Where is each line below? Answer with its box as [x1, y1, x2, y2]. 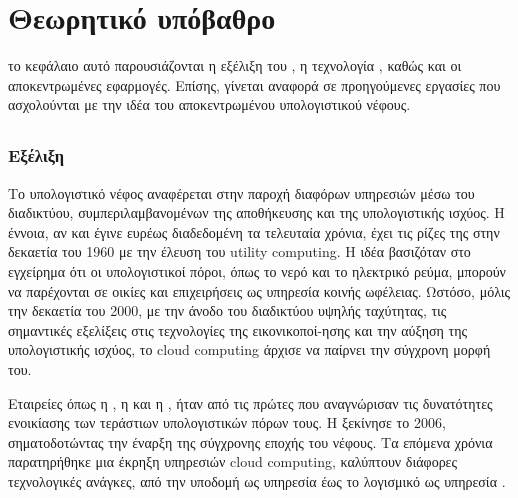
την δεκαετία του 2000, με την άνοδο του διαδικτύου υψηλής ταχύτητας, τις [8, 300, 447, 321]
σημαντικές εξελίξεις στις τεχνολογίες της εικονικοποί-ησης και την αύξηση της [8, 319, 468, 340]
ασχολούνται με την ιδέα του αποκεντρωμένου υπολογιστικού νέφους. [8, 94, 411, 115]
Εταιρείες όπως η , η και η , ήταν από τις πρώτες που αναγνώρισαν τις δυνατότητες [8, 392, 493, 413]
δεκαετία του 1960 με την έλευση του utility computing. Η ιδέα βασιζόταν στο [8, 241, 471, 262]
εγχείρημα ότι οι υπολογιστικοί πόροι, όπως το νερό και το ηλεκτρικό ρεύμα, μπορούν [8, 260, 506, 281]
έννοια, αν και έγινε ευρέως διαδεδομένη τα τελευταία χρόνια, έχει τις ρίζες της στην [8, 221, 500, 242]
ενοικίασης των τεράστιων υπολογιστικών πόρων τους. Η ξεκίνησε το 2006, [8, 412, 446, 433]
